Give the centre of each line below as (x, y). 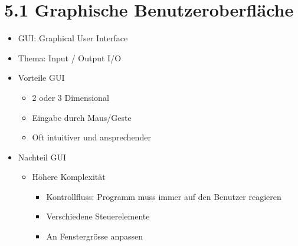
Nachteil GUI (42, 157)
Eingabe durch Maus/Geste (82, 117)
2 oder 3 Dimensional (71, 97)
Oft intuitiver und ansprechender (91, 137)
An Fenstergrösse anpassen (94, 236)
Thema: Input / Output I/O (70, 58)
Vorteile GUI (41, 78)
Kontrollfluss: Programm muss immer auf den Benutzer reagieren (164, 196)
